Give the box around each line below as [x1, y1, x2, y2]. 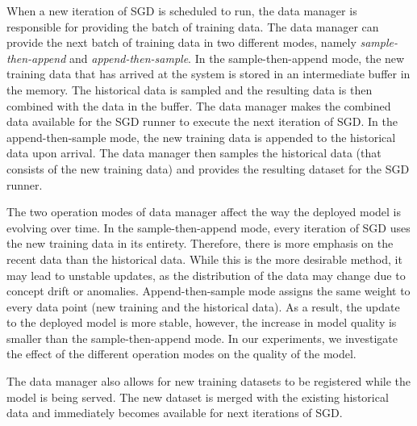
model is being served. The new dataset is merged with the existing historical [6, 388, 389, 405]
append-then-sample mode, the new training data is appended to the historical [6, 128, 396, 145]
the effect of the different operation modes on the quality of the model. [6, 345, 357, 362]
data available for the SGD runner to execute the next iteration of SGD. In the [6, 113, 398, 130]
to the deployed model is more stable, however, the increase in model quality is [6, 314, 397, 331]
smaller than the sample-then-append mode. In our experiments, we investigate [6, 329, 398, 346]
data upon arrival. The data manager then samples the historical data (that [6, 144, 382, 161]
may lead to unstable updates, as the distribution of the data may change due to [6, 266, 406, 283]
